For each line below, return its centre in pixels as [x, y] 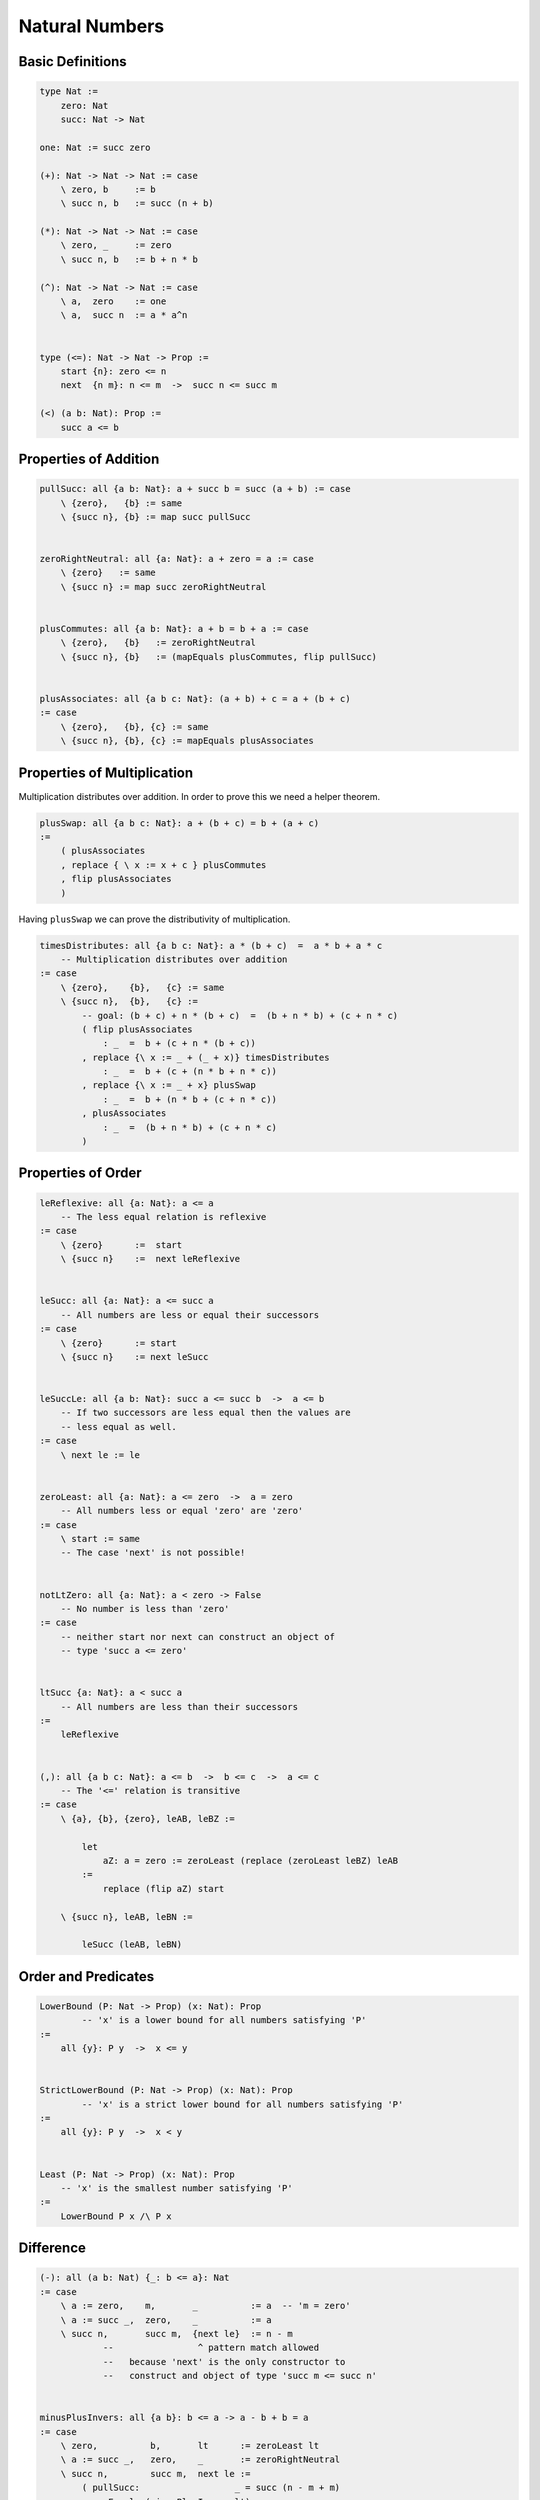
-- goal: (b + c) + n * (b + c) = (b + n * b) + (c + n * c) [240, 1015]
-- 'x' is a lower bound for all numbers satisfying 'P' [224, 2020]
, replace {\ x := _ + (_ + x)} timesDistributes [205, 1057]
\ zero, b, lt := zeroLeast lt [190, 2446]
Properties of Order [80, 1173]
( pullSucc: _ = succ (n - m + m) [211, 2488]
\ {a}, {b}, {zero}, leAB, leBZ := [147, 1818]
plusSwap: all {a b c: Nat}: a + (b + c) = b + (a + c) [179, 823]
